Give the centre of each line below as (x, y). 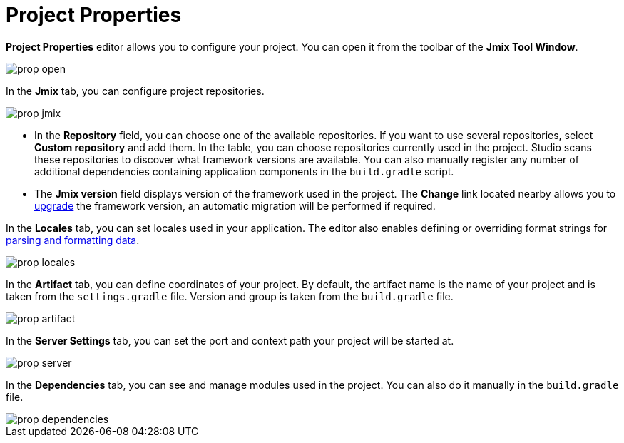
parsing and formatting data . (73, 240)
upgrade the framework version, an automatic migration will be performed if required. (235, 205)
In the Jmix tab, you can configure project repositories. (135, 91)
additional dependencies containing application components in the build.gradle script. (244, 171)
